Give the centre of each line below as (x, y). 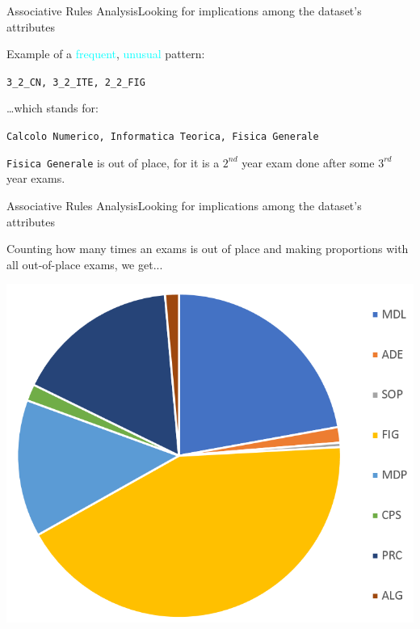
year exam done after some (308, 162)
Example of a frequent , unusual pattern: (106, 54)
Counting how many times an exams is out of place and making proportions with (208, 249)
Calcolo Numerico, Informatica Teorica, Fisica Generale (163, 137)
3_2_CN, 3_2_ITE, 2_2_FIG (76, 82)
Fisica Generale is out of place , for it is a (113, 162)
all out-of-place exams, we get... (85, 264)
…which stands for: (52, 108)
